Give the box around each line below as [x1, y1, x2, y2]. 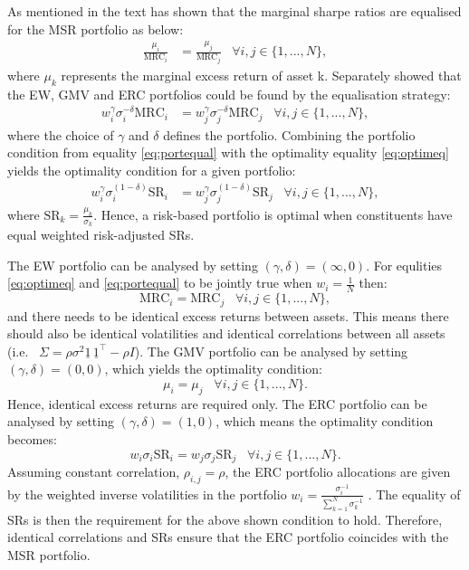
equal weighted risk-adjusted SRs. [7, 225, 195, 244]
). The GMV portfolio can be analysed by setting [134, 341, 408, 360]
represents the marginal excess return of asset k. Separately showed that [61, 65, 462, 84]
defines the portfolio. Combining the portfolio [163, 125, 416, 144]
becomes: [7, 429, 57, 448]
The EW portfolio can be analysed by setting [7, 255, 258, 274]
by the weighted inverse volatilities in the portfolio [7, 484, 287, 503]
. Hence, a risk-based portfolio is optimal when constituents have [93, 204, 453, 223]
